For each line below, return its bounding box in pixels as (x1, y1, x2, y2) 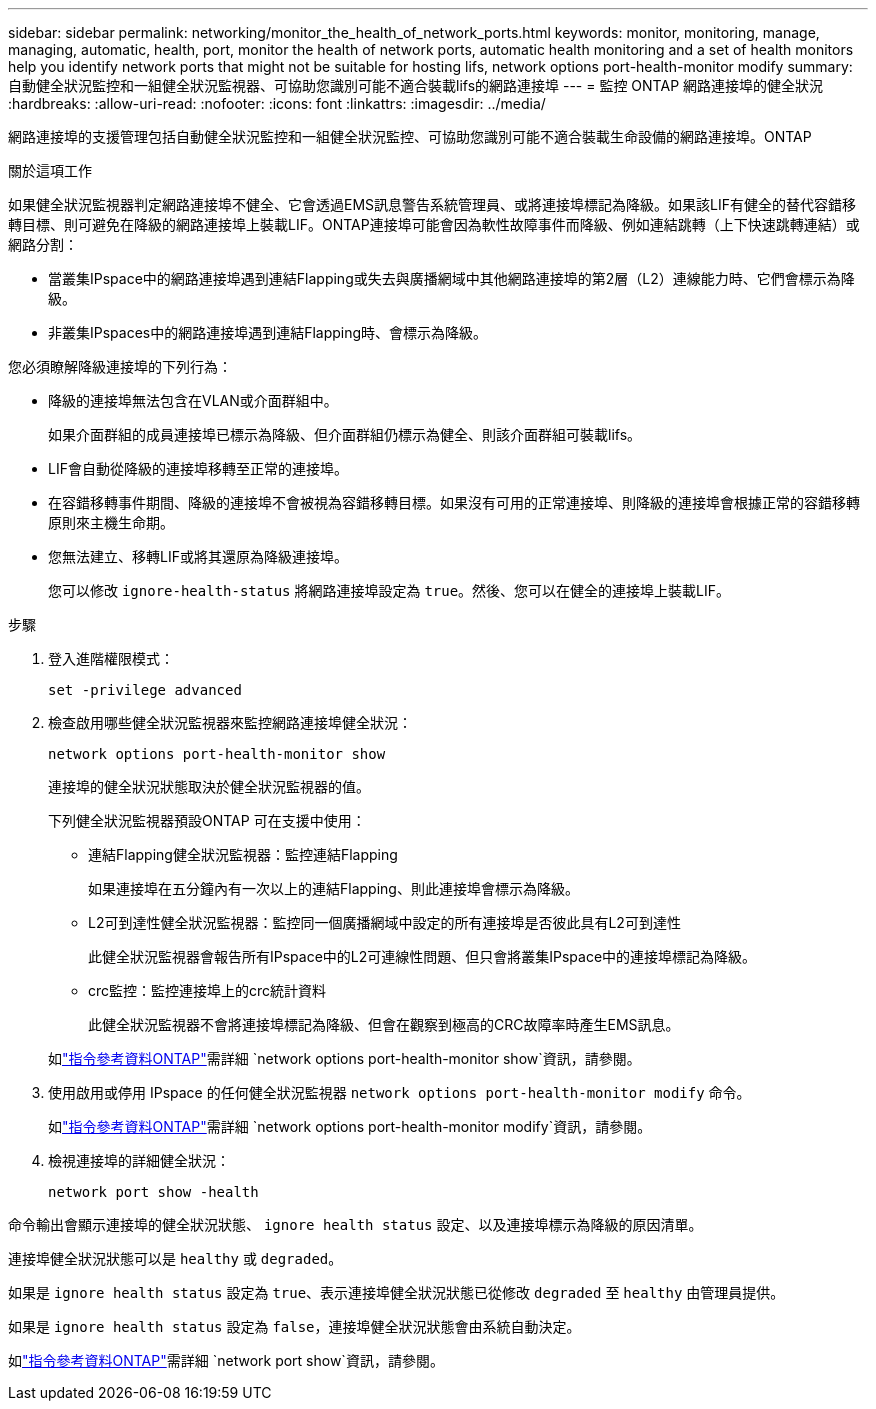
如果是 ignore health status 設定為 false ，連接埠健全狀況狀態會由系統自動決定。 (8, 1318, 581, 1335)
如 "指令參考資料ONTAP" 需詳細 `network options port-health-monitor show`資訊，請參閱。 (48, 1050, 641, 1067)
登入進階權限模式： (48, 650, 174, 667)
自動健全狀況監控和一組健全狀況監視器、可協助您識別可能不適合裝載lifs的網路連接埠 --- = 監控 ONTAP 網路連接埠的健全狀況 (8, 77, 824, 94)
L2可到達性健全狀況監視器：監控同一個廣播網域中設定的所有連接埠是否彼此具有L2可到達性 (88, 914, 681, 931)
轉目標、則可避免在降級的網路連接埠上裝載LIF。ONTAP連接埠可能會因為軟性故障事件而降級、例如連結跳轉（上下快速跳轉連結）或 (8, 216, 860, 233)
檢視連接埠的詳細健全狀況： (48, 1152, 230, 1169)
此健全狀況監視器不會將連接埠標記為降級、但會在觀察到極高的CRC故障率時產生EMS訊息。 (88, 1016, 680, 1033)
